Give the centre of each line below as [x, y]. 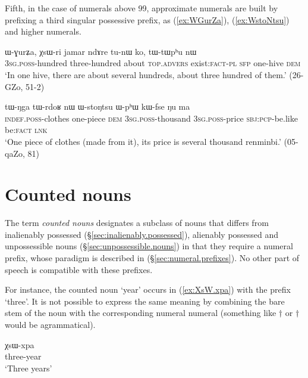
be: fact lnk [26, 130]
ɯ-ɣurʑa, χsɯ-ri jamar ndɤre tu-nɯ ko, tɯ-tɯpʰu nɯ [101, 51]
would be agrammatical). [50, 324]
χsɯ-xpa [20, 344]
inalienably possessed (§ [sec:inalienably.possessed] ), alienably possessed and [142, 234]
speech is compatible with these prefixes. [79, 269]
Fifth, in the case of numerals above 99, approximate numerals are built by [142, 8]
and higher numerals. [43, 31]
